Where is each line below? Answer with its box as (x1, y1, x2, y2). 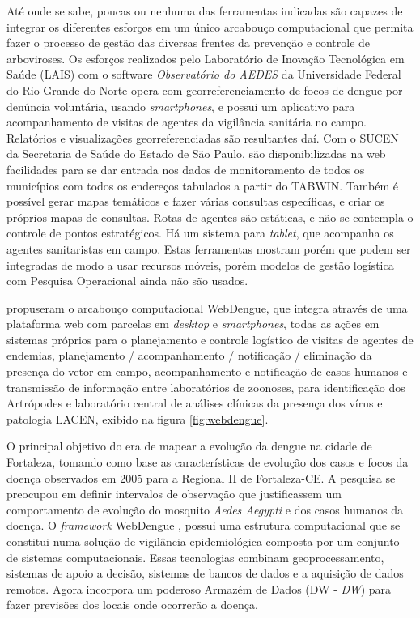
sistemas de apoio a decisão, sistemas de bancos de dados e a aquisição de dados (6, 565, 404, 582)
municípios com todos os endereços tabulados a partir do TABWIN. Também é (6, 177, 399, 194)
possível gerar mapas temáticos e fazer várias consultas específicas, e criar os (6, 193, 385, 210)
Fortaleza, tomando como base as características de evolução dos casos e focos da (6, 454, 409, 471)
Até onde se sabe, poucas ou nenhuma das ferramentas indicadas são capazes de (6, 2, 403, 19)
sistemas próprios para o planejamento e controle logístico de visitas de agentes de (6, 330, 414, 347)
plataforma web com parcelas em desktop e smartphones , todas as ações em (6, 315, 380, 332)
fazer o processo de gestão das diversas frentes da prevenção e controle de (6, 34, 371, 51)
